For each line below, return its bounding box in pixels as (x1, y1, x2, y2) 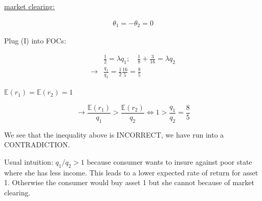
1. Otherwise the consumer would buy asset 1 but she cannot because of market (4, 177, 254, 188)
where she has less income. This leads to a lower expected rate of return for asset (4, 167, 258, 177)
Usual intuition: (4, 156, 53, 167)
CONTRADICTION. (4, 139, 70, 150)
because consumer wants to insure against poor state (86, 156, 252, 167)
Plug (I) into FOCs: (4, 35, 67, 46)
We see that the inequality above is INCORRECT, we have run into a (4, 129, 224, 140)
